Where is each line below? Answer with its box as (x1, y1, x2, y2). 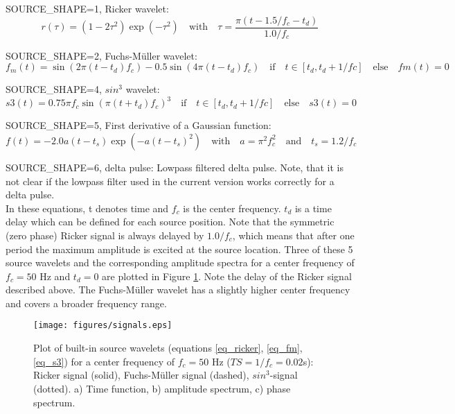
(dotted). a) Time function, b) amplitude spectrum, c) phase (33, 381, 291, 395)
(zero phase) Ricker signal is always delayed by (6, 227, 204, 242)
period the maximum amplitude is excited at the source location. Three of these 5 (6, 241, 353, 256)
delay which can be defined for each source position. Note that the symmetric (6, 214, 334, 229)
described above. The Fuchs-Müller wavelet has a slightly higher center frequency (6, 282, 350, 297)
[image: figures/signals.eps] (33, 320, 172, 331)
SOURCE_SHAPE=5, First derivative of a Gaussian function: (6, 118, 271, 132)
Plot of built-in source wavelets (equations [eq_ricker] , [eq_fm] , (33, 340, 303, 355)
